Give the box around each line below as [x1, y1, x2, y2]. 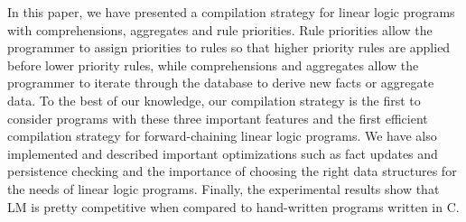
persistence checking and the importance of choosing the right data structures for [7, 162, 457, 180]
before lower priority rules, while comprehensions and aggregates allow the [7, 55, 419, 74]
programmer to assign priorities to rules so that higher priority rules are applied [7, 38, 451, 57]
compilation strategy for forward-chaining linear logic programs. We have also [7, 126, 437, 145]
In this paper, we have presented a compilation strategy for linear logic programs [7, 3, 455, 21]
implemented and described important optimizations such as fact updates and [7, 143, 438, 162]
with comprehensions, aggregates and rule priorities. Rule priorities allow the [7, 20, 433, 39]
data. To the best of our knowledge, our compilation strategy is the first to [7, 90, 421, 109]
